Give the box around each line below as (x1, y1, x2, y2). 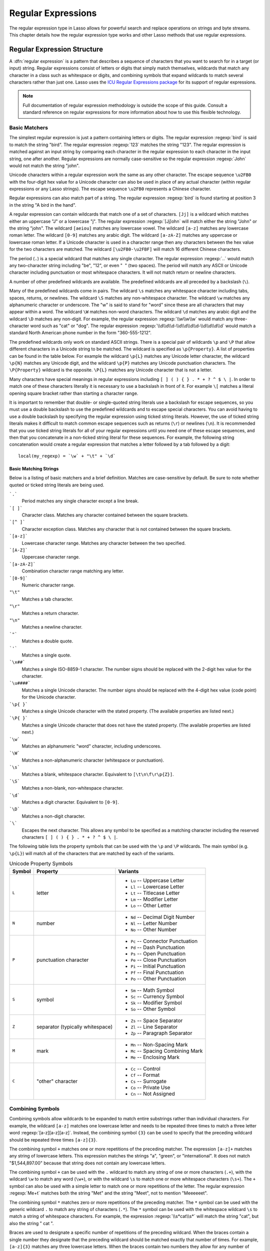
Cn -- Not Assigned (130, 1090, 175, 1097)
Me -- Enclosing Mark (130, 1053, 180, 1060)
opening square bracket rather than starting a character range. (9, 390, 138, 396)
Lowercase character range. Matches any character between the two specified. (21, 540, 186, 546)
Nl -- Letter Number (130, 920, 177, 927)
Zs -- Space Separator (130, 1017, 183, 1024)
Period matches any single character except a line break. (21, 498, 139, 504)
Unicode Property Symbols (9, 860, 73, 867)
